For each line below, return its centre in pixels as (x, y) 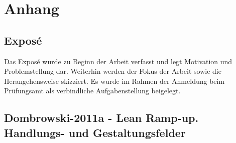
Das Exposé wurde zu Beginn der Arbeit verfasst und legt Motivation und (118, 61)
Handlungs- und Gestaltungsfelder (95, 132)
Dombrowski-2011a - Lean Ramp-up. (101, 118)
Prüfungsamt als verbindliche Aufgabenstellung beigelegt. (92, 91)
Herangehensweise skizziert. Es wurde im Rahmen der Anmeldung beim (114, 81)
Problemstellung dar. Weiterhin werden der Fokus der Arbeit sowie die (113, 71)
